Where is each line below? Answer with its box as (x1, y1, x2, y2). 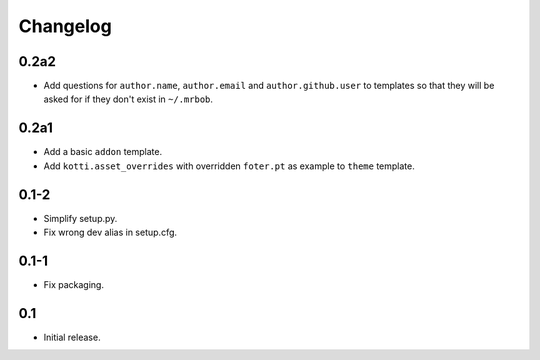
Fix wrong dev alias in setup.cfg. (43, 226, 178, 239)
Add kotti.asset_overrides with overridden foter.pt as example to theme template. (43, 160, 415, 172)
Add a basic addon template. (43, 146, 163, 158)
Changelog (18, 15, 112, 37)
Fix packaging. (43, 278, 105, 290)
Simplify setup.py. (43, 212, 118, 224)
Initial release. (43, 331, 101, 343)
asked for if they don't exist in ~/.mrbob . (43, 93, 214, 105)
